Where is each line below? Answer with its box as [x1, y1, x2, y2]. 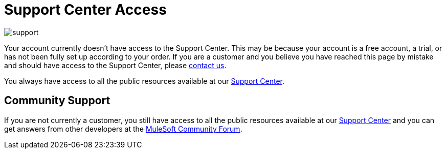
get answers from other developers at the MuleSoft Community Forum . [4, 124, 242, 133]
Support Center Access [4, 1, 167, 18]
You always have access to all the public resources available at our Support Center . [4, 76, 285, 85]
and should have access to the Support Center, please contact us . [4, 60, 227, 70]
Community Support [4, 94, 110, 107]
